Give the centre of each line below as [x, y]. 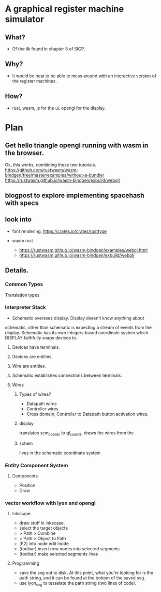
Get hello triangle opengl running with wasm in [77, 145]
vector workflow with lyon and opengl [50, 503]
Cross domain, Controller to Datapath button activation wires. [88, 414]
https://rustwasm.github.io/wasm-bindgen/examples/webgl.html [83, 250]
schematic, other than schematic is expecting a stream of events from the [79, 327]
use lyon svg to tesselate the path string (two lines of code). [78, 584]
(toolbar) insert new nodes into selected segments [69, 549]
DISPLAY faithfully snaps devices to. [41, 338]
